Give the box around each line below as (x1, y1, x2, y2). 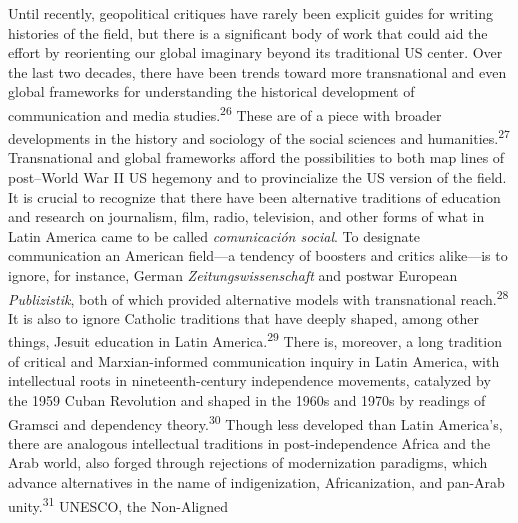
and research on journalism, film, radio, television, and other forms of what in (8, 206, 485, 227)
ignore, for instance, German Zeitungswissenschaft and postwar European (8, 265, 458, 286)
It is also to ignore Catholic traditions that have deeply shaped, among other (8, 307, 479, 328)
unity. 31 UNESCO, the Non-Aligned (8, 492, 228, 516)
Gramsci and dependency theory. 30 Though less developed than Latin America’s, (8, 410, 503, 434)
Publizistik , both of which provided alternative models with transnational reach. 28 (8, 285, 509, 309)
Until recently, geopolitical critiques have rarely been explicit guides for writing (8, 3, 493, 23)
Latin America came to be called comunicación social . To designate (8, 225, 421, 246)
